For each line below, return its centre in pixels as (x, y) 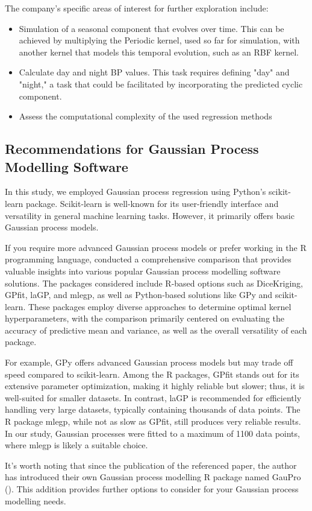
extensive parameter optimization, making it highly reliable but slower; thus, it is (155, 386)
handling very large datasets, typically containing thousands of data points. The (153, 409)
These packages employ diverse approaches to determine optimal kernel (160, 306)
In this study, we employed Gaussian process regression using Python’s (136, 192)
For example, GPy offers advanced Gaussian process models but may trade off (149, 362)
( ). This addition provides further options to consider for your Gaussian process (152, 489)
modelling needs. (36, 500)
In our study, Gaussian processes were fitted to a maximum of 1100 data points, (152, 433)
